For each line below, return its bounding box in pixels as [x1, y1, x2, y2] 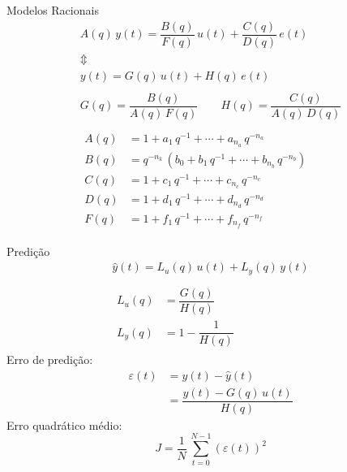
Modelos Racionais [6, 2, 99, 18]
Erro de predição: [6, 351, 93, 368]
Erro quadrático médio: [6, 416, 122, 433]
